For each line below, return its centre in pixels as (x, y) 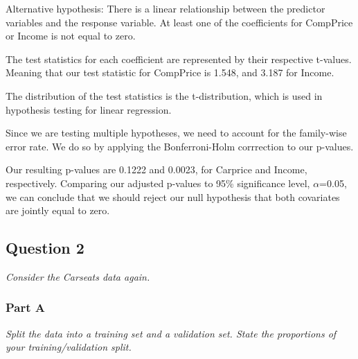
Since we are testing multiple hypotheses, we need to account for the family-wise (176, 133)
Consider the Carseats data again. (78, 276)
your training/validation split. (69, 347)
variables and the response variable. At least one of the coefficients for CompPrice (179, 22)
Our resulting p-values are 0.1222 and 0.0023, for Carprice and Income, (156, 169)
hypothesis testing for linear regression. (89, 109)
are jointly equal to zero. (58, 210)
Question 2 (45, 248)
